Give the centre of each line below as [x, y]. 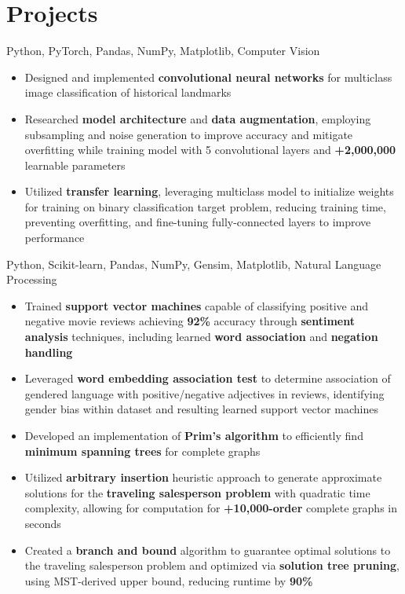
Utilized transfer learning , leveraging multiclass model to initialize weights [209, 191]
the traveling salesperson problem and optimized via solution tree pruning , [212, 565]
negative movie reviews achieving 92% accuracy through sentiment [190, 321]
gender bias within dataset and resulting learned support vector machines [201, 409]
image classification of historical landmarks [128, 92]
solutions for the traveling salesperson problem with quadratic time [197, 492]
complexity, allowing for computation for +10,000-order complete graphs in [211, 508]
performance [55, 238]
